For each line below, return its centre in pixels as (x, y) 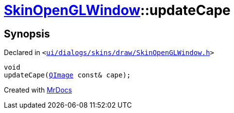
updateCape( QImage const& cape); (67, 75)
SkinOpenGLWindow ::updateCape (117, 10)
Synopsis (27, 34)
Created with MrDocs (38, 90)
